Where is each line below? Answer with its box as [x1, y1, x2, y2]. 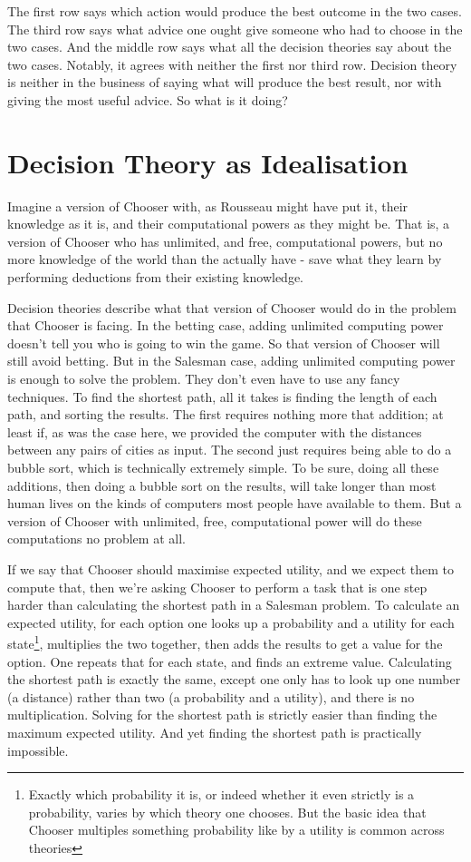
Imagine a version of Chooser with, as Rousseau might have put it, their [7, 196, 409, 215]
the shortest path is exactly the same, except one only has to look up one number [7, 670, 461, 689]
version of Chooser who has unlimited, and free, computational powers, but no [7, 231, 443, 250]
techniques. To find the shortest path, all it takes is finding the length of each [7, 387, 437, 406]
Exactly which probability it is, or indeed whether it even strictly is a [28, 785, 415, 804]
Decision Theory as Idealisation [7, 143, 409, 181]
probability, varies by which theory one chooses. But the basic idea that [28, 802, 427, 821]
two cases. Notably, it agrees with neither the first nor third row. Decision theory [7, 54, 457, 73]
